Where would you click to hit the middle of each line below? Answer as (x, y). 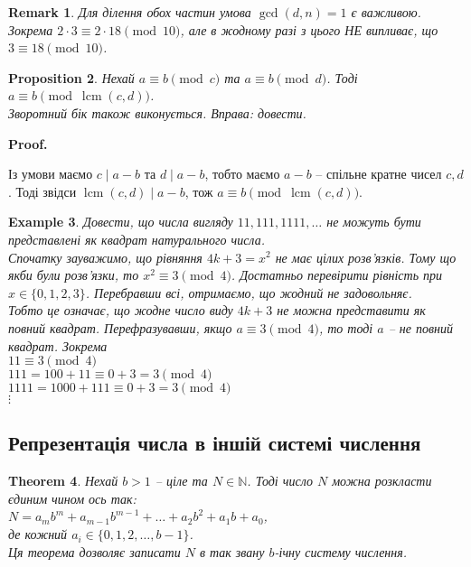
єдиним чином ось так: (72, 498)
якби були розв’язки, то (74, 275)
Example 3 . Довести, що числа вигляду (121, 222)
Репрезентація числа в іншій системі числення (215, 443)
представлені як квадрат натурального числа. (137, 239)
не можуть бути (374, 222)
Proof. (28, 143)
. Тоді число (280, 481)
